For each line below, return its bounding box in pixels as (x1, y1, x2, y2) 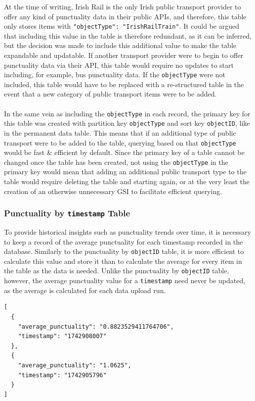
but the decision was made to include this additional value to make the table (4, 40, 236, 50)
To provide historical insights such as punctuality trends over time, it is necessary (4, 227, 251, 237)
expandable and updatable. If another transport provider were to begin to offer (4, 50, 244, 60)
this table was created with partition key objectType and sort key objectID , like (4, 118, 250, 128)
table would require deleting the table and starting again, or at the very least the (4, 176, 250, 187)
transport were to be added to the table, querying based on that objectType (4, 137, 236, 148)
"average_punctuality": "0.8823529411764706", (18, 323, 174, 330)
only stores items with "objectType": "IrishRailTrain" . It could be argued (4, 21, 240, 31)
